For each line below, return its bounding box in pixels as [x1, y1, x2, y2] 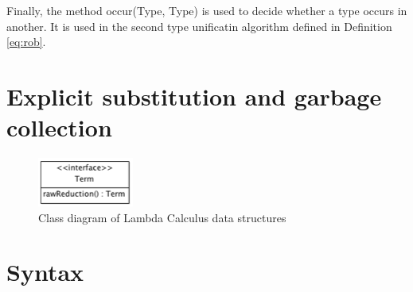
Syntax [6, 255, 84, 288]
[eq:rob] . [6, 33, 46, 50]
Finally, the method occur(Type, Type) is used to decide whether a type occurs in [6, 2, 407, 18]
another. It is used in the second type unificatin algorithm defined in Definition [6, 17, 392, 34]
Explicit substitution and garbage [6, 79, 382, 112]
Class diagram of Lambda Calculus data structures [38, 209, 286, 225]
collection [6, 111, 112, 144]
